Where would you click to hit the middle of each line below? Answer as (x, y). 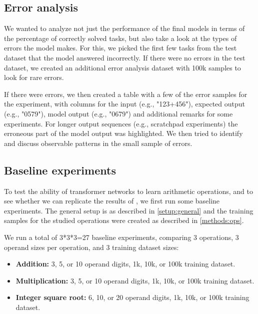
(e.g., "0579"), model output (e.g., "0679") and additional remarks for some (118, 113)
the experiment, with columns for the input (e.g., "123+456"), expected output (124, 104)
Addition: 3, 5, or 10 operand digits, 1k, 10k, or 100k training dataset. (125, 264)
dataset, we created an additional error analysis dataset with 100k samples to (122, 67)
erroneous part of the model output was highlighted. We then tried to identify (123, 133)
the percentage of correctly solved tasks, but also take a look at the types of (120, 38)
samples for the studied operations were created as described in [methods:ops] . (124, 220)
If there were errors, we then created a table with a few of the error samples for (126, 94)
